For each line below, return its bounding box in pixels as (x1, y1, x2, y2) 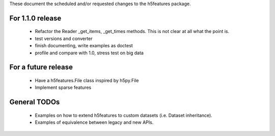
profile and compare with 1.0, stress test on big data (35, 50, 144, 56)
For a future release (9, 63, 73, 72)
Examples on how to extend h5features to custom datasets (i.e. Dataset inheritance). (35, 112, 212, 118)
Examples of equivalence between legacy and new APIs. (35, 119, 154, 125)
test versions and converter (35, 36, 93, 42)
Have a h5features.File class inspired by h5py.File (35, 77, 139, 83)
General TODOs (9, 98, 60, 107)
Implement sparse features (35, 84, 92, 91)
